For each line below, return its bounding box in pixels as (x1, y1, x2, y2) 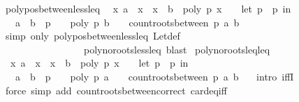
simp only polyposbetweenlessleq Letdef (5, 28, 180, 43)
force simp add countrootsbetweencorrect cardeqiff (5, 83, 227, 97)
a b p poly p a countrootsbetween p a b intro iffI (15, 69, 294, 83)
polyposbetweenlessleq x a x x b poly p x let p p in (5, 1, 291, 15)
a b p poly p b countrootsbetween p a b (15, 15, 240, 29)
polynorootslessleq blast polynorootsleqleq (83, 42, 270, 56)
